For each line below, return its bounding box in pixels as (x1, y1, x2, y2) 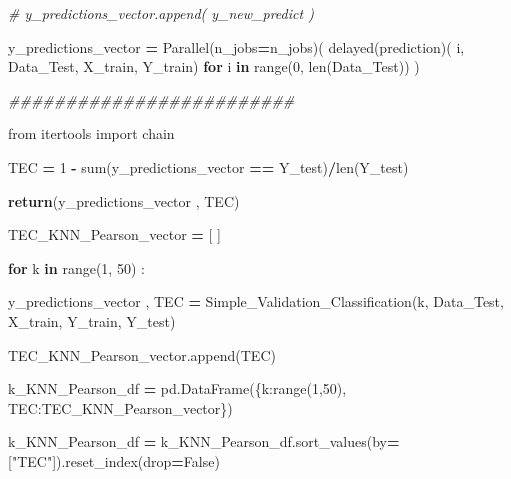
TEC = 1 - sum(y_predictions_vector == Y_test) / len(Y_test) (8, 156, 409, 177)
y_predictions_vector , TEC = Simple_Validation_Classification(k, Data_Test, (8, 291, 504, 312)
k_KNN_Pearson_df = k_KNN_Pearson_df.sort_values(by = (8, 431, 400, 452)
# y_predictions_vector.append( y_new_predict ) (8, 3, 314, 23)
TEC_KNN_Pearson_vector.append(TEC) (8, 344, 276, 365)
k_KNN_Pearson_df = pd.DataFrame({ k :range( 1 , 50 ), (8, 378, 347, 399)
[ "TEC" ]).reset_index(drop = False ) (8, 450, 220, 471)
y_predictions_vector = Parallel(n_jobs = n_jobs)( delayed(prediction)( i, (8, 36, 465, 57)
